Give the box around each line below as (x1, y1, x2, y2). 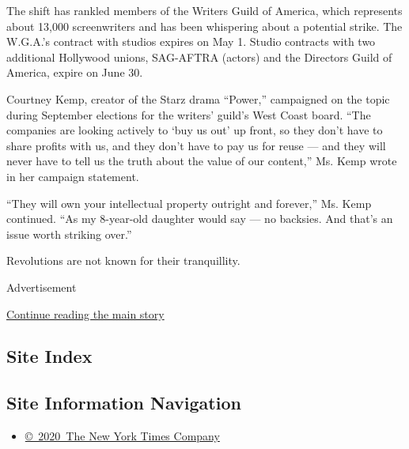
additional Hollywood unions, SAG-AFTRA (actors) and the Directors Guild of (6, 48, 392, 65)
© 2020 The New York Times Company (25, 428, 220, 444)
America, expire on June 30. (6, 64, 143, 81)
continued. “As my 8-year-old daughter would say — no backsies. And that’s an (6, 210, 393, 227)
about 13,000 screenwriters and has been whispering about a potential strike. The (6, 17, 403, 34)
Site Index (6, 344, 93, 368)
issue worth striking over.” (6, 225, 132, 242)
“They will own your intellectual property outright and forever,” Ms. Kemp (6, 194, 372, 211)
